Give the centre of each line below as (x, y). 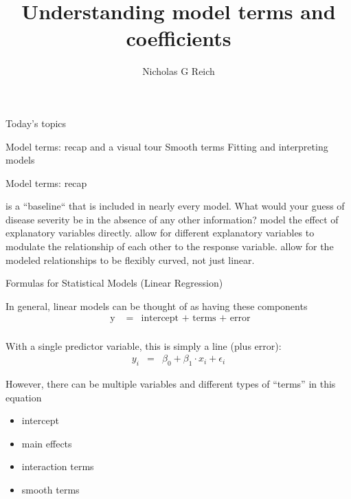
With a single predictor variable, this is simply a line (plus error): (144, 345)
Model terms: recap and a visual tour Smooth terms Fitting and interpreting (167, 146)
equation (24, 397)
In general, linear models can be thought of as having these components (157, 306)
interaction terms (58, 466)
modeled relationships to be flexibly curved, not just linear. (130, 259)
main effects (47, 443)
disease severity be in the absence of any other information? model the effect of (172, 219)
